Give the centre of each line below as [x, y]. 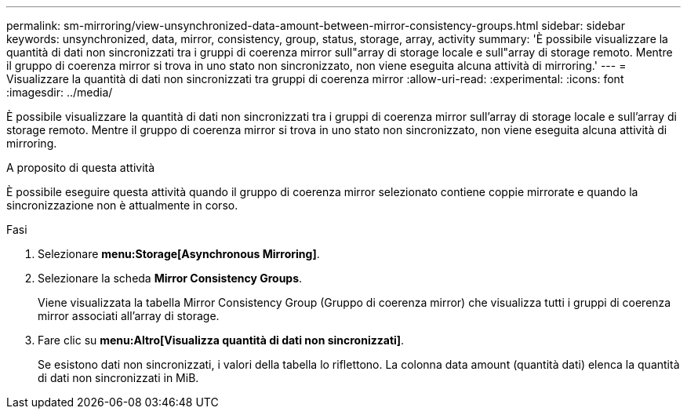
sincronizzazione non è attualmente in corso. [122, 205]
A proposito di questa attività [81, 167]
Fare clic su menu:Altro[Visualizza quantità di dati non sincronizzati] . [221, 340]
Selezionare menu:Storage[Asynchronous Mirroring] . [179, 254]
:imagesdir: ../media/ [60, 92]
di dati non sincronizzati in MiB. [118, 378]
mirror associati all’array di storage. [129, 316]
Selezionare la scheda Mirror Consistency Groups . [170, 278]
